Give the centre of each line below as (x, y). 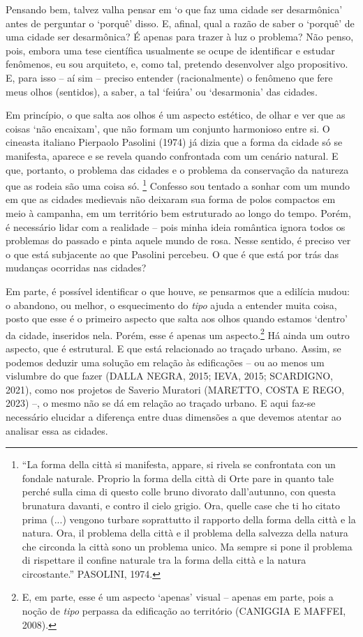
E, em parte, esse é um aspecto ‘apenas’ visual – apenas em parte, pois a (178, 597)
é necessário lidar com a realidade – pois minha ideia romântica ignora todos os (176, 226)
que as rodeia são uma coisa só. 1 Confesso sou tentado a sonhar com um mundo (178, 185)
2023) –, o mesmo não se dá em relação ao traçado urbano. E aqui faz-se (161, 403)
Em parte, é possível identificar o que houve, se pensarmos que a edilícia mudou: (178, 291)
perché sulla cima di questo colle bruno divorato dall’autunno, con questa (179, 492)
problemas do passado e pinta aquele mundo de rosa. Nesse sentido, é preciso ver (178, 240)
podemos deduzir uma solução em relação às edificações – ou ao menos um (165, 362)
